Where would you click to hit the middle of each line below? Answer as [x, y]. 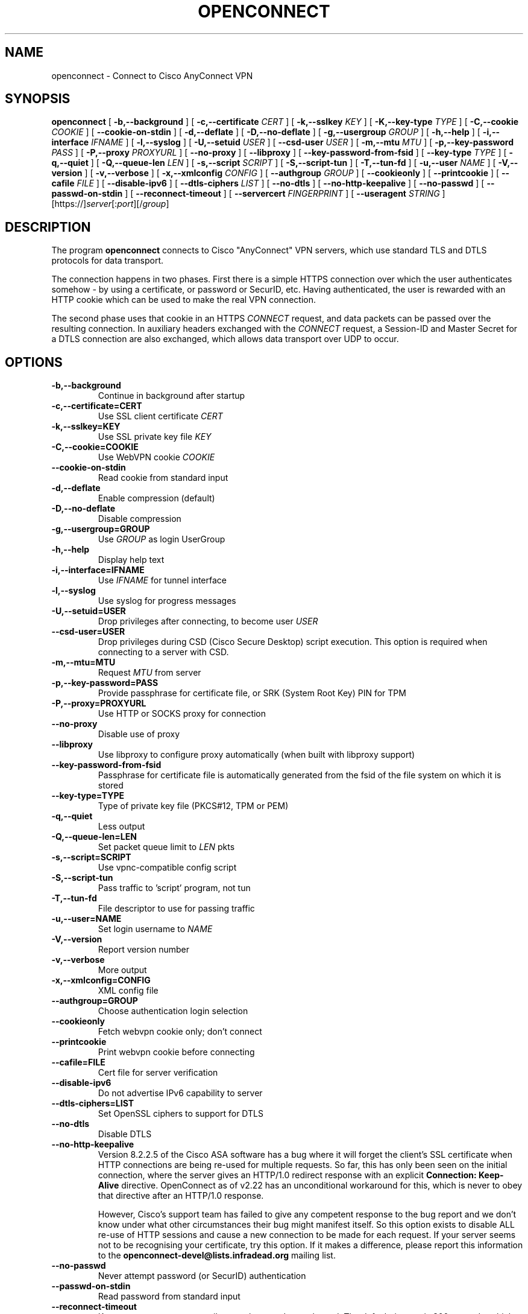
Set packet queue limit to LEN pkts [166, 847]
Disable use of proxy [139, 734]
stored [111, 786]
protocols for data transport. [108, 261]
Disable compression [140, 519]
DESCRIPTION [48, 227]
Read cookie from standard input [163, 478]
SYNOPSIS [38, 99]
